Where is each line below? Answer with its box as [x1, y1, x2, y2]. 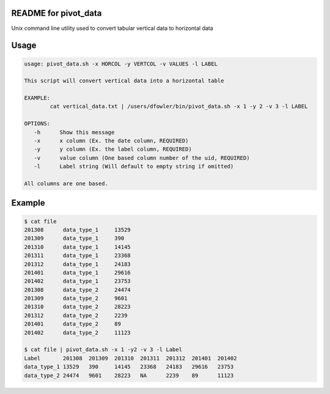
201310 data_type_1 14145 [24, 243, 131, 250]
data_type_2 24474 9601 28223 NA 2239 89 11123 [24, 372, 234, 379]
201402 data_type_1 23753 [24, 278, 131, 284]
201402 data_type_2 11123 [24, 329, 131, 336]
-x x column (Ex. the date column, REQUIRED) [34, 138, 189, 144]
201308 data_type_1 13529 [24, 226, 131, 233]
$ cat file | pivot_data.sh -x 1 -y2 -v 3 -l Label [24, 346, 183, 353]
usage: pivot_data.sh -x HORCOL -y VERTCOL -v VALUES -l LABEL [24, 60, 218, 67]
